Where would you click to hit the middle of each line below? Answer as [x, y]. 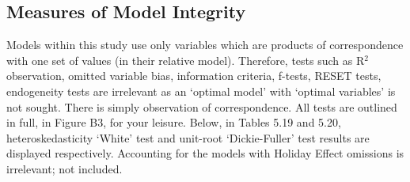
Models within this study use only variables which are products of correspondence [205, 45]
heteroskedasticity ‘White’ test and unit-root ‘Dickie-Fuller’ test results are [188, 137]
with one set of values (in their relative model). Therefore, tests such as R [186, 60]
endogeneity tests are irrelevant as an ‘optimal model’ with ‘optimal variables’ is [201, 91]
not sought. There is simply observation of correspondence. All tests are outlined [202, 106]
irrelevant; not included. [65, 168]
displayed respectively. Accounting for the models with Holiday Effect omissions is [205, 153]
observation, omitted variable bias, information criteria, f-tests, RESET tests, [194, 76]
